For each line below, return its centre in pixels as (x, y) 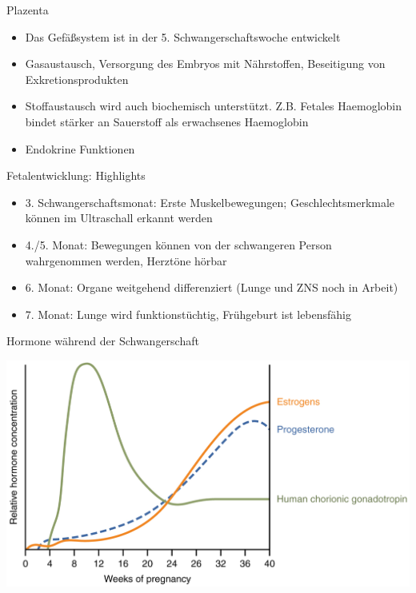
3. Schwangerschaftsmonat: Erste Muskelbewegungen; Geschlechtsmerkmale (210, 202)
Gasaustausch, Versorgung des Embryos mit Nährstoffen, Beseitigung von (205, 64)
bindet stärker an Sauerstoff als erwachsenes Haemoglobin (167, 121)
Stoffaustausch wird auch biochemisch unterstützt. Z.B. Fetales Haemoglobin (214, 106)
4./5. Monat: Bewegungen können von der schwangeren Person (178, 244)
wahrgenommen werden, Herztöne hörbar (126, 260)
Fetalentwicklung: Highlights (76, 175)
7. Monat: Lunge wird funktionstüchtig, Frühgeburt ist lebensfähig (188, 314)
